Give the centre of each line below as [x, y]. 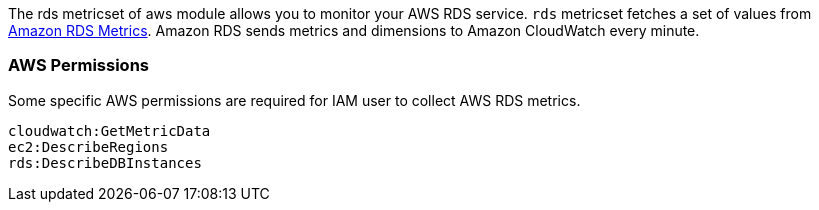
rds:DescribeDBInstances [105, 162]
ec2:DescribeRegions [88, 146]
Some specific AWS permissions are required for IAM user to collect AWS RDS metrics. [294, 100]
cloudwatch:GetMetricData [109, 130]
